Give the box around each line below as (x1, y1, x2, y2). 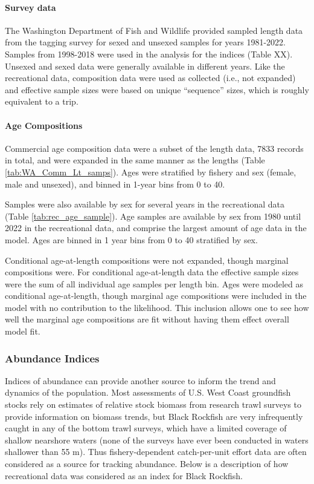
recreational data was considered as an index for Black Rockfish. (5, 469, 243, 482)
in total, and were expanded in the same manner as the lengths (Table (5, 154, 265, 166)
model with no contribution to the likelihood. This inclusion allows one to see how (5, 301, 309, 313)
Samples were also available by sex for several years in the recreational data (5, 198, 284, 211)
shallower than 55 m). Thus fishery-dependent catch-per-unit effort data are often (5, 445, 307, 458)
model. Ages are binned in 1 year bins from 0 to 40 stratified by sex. (5, 233, 258, 246)
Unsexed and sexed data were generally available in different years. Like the (5, 59, 285, 72)
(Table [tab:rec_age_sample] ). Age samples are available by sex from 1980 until (5, 209, 301, 222)
